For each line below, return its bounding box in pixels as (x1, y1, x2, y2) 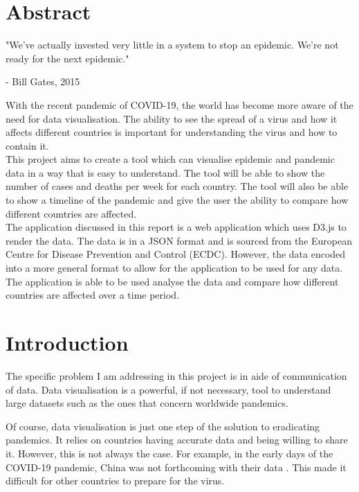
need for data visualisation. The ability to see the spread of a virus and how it (6, 111, 338, 125)
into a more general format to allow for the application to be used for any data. (6, 261, 343, 275)
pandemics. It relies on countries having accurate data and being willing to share (6, 432, 348, 447)
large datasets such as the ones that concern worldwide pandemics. (6, 396, 288, 410)
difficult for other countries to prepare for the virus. (6, 473, 225, 488)
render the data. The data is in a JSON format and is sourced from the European (6, 233, 352, 247)
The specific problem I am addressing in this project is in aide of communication (6, 368, 347, 383)
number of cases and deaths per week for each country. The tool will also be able (6, 179, 349, 193)
